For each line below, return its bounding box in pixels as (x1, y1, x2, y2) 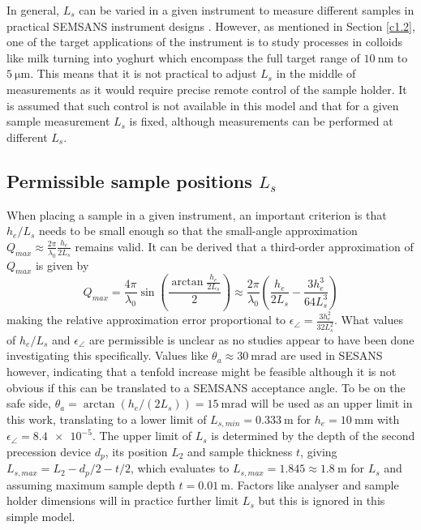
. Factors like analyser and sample (230, 476, 399, 493)
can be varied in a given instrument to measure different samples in (79, 2, 415, 18)
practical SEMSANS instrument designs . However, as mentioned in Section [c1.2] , (6, 17, 415, 34)
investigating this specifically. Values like (6, 347, 208, 364)
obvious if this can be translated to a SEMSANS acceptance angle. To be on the (6, 378, 406, 395)
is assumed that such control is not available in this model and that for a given (6, 96, 399, 113)
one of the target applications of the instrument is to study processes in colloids (6, 33, 402, 50)
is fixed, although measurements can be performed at (129, 113, 393, 130)
